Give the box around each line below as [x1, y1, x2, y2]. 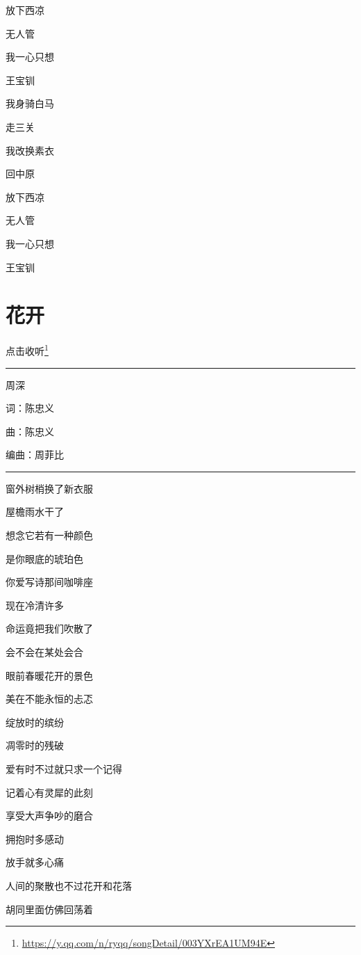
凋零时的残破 [6, 738, 64, 753]
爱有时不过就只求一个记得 [6, 762, 122, 776]
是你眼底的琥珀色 [6, 551, 83, 565]
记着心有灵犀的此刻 [6, 785, 93, 799]
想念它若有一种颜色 [6, 528, 93, 543]
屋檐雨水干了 [6, 504, 64, 519]
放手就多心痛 [6, 855, 64, 869]
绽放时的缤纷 [6, 714, 64, 729]
